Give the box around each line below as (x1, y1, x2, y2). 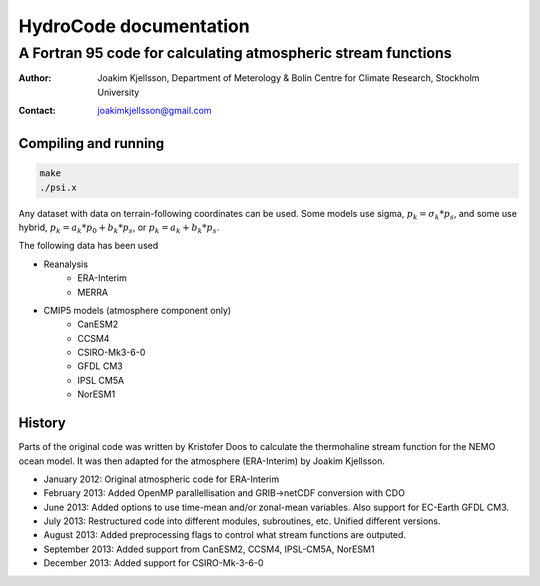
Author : (18, 72, 52, 84)
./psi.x (39, 181, 77, 193)
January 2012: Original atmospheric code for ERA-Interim (43, 473, 280, 485)
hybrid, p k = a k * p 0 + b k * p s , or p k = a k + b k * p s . (18, 221, 220, 235)
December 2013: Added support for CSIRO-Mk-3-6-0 (43, 557, 264, 569)
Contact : (18, 105, 57, 117)
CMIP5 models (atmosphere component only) (43, 304, 232, 316)
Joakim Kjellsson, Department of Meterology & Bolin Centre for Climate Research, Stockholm (97, 72, 480, 84)
